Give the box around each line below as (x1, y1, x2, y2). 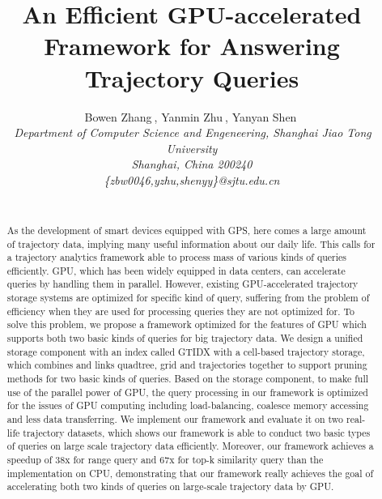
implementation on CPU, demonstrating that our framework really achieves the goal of (6, 466, 374, 480)
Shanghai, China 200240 (131, 156, 253, 173)
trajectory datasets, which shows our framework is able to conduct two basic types (23, 425, 371, 439)
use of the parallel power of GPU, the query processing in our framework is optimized (6, 385, 368, 399)
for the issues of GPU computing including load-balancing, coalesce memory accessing (6, 399, 369, 412)
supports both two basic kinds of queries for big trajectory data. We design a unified (6, 331, 363, 345)
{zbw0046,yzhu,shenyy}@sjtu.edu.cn (104, 171, 280, 188)
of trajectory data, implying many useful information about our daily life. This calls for (6, 237, 376, 250)
